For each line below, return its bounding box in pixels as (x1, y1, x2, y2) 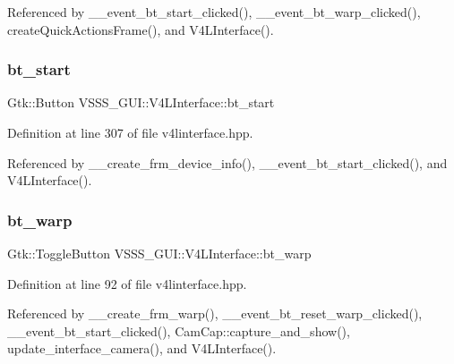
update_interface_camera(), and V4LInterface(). (7, 339, 277, 358)
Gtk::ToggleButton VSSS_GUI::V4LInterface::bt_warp (7, 244, 312, 262)
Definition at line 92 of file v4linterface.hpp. (7, 274, 247, 292)
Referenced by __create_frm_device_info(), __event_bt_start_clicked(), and (7, 153, 448, 172)
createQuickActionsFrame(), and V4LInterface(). (7, 20, 274, 38)
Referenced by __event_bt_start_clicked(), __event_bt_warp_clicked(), (7, 3, 421, 21)
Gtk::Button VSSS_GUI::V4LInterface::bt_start (7, 93, 275, 112)
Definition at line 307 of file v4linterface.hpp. (7, 123, 253, 141)
